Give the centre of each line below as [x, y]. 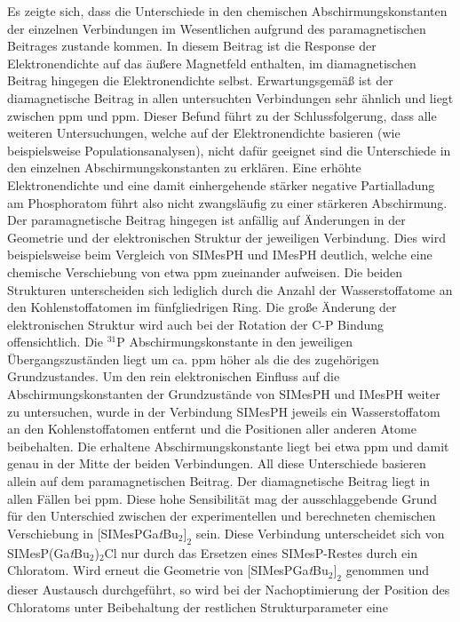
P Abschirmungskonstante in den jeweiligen [234, 342]
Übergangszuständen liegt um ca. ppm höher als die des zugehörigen [193, 359]
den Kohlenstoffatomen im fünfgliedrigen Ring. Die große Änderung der [202, 307]
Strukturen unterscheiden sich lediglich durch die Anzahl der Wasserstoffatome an [230, 289]
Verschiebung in [50, 533]
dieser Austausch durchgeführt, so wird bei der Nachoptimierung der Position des [229, 589]
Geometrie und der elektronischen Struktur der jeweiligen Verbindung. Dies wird [226, 237]
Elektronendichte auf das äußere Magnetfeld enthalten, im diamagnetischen [212, 63]
